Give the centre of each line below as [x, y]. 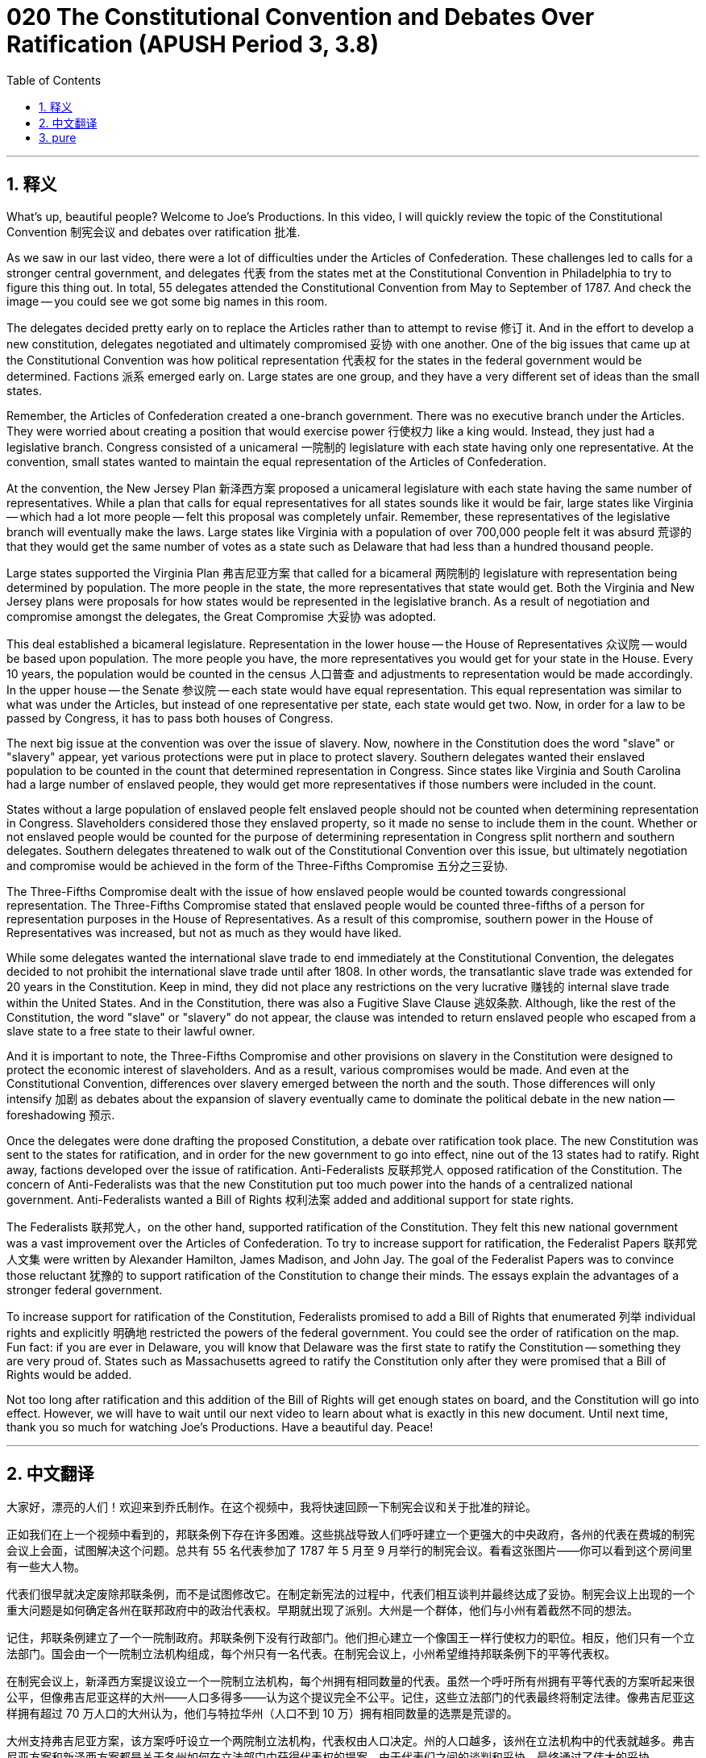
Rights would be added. [69, 1374]
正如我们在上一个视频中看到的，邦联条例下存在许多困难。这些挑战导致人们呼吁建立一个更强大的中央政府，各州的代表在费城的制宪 [351, 1535]
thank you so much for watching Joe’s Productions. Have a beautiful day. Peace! [220, 1427]
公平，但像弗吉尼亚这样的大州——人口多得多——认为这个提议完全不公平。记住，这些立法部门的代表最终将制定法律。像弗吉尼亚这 [351, 1698]
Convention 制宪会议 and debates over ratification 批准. [154, 231]
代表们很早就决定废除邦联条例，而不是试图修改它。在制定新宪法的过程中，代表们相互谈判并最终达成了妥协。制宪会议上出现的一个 [351, 1594]
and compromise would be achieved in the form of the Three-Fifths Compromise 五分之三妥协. [257, 865]
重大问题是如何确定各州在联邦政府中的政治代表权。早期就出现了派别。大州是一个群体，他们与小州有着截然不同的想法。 [322, 1610]
